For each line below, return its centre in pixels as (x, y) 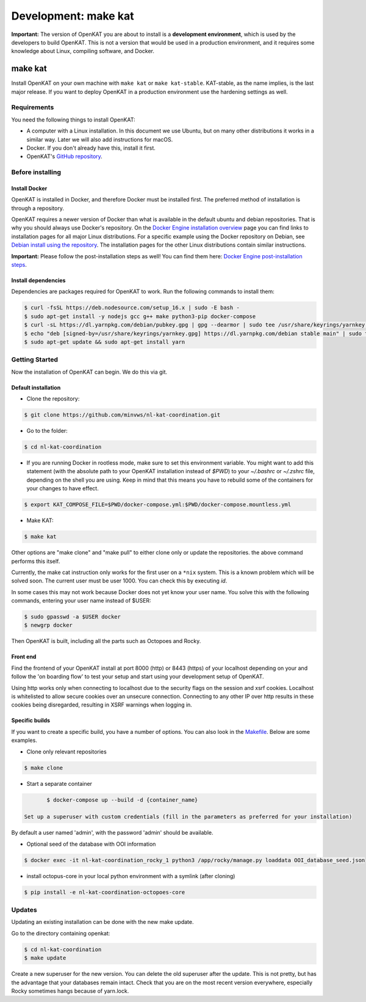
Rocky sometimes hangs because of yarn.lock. (70, 991)
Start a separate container (59, 783)
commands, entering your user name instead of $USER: (81, 601)
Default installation (36, 387)
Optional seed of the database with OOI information (91, 844)
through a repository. (38, 208)
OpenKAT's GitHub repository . (65, 156)
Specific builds (31, 721)
